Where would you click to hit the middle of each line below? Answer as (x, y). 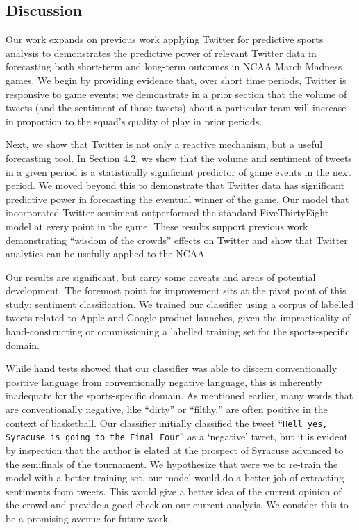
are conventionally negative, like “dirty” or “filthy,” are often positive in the (167, 409)
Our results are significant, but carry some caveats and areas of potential (161, 276)
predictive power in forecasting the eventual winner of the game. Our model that (177, 199)
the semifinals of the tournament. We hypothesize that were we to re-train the (172, 464)
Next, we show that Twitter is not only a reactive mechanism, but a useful (164, 144)
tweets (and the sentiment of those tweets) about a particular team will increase (176, 107)
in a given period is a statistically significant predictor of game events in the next (178, 171)
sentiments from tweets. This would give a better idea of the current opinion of (174, 491)
